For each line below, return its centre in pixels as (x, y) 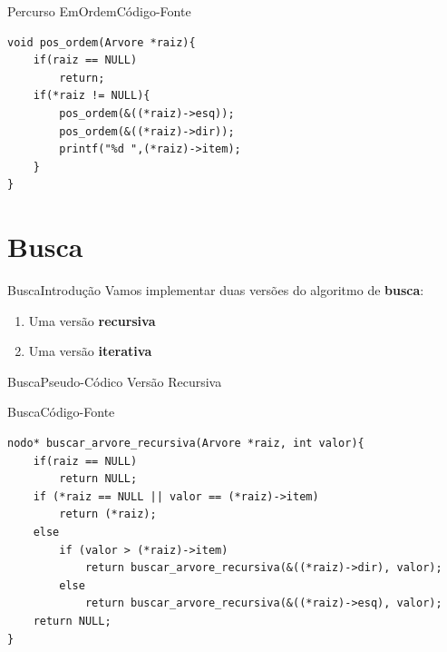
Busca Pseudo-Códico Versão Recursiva (115, 381)
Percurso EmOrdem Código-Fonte (99, 11)
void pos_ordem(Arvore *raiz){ (102, 42)
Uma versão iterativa (90, 351)
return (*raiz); (108, 514)
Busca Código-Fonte (61, 412)
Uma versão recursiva (92, 320)
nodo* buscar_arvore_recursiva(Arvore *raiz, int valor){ (186, 444)
